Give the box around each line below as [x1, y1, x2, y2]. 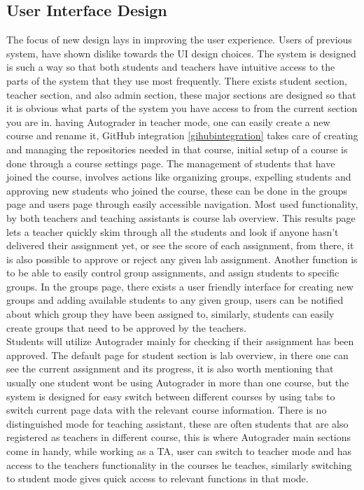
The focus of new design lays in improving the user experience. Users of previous [6, 32, 352, 47]
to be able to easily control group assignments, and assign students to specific [6, 265, 339, 280]
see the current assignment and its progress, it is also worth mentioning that [6, 361, 334, 376]
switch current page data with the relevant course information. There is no [6, 402, 327, 417]
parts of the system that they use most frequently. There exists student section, [6, 73, 347, 87]
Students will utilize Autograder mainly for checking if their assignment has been [6, 334, 354, 349]
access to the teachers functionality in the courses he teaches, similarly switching [6, 457, 352, 472]
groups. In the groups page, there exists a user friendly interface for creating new [6, 279, 353, 293]
